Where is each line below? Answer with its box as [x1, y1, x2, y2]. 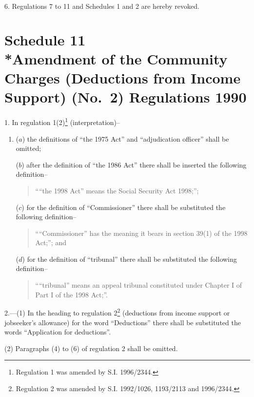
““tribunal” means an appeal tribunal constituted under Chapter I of [35, 280, 242, 290]
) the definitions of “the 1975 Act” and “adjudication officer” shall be [22, 133, 229, 144]
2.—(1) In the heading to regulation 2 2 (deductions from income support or [4, 306, 230, 317]
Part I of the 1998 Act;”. [35, 289, 108, 299]
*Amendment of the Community [4, 48, 228, 68]
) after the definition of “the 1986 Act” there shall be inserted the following [21, 159, 247, 169]
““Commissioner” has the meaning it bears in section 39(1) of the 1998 [35, 228, 248, 238]
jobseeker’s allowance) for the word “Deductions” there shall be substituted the [4, 317, 241, 327]
